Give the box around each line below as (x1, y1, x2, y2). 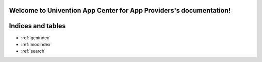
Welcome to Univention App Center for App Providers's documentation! (9, 6, 231, 15)
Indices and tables (9, 22, 66, 30)
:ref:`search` (21, 48, 46, 54)
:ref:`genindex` (21, 34, 51, 41)
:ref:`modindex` (21, 41, 52, 47)
